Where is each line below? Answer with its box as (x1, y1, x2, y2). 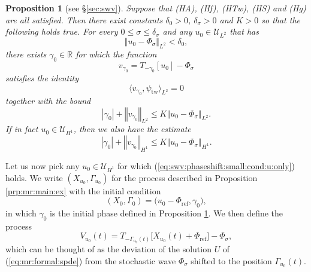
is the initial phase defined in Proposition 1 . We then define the (50, 207, 283, 219)
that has (230, 25, 259, 38)
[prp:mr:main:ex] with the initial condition (5, 184, 161, 197)
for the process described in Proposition (111, 171, 258, 184)
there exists (5, 47, 47, 60)
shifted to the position (191, 254, 272, 267)
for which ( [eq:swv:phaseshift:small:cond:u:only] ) (117, 159, 295, 172)
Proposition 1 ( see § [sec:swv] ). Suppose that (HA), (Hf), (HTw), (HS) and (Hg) (5, 2, 306, 14)
